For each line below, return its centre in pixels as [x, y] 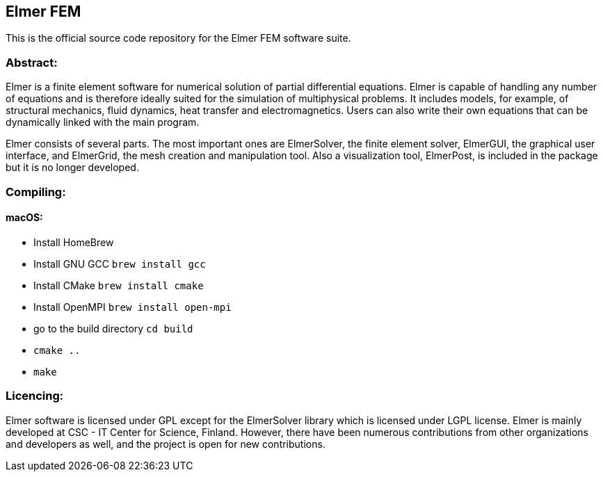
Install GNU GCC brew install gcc [120, 264]
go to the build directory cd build [113, 328]
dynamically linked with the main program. [103, 122]
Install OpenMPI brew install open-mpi [132, 307]
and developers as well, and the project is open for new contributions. [166, 444]
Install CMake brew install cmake [119, 285]
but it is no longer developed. [72, 168]
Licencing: [35, 396]
